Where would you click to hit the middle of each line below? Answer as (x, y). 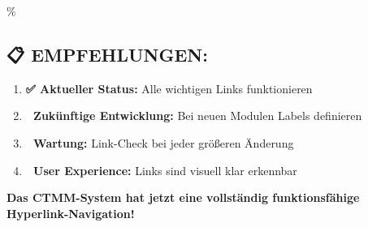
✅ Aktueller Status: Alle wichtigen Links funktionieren (169, 88)
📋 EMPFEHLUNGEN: (107, 54)
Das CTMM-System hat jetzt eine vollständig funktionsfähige (183, 197)
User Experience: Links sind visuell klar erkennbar (165, 170)
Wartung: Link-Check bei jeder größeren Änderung (164, 142)
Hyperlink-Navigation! (71, 213)
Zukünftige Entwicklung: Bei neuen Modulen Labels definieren (198, 116)
